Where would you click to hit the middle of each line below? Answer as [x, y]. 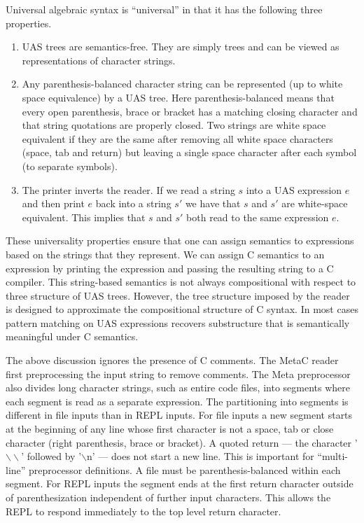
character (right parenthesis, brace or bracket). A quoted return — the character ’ [182, 442]
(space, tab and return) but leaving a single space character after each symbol [189, 152]
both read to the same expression [258, 217]
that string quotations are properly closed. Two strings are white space [174, 125]
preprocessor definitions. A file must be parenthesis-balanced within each [185, 469]
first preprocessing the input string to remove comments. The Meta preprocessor [178, 374]
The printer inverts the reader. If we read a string [128, 189]
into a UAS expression [294, 189]
